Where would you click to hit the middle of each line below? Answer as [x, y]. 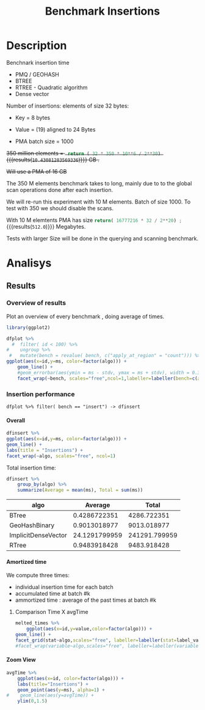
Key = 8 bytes [33, 117]
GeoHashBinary [32, 525]
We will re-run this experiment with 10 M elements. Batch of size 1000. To [99, 202]
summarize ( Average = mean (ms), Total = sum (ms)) [80, 490]
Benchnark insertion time [38, 62]
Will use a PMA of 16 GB [37, 171]
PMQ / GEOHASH [37, 74]
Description [37, 46]
